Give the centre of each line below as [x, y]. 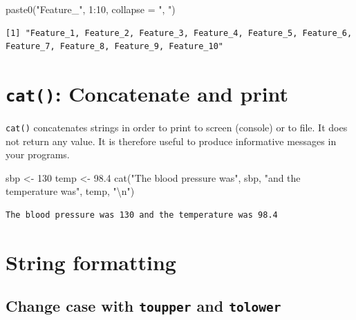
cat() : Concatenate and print [147, 93]
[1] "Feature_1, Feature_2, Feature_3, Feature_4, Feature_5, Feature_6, [179, 33]
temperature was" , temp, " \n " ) [70, 191]
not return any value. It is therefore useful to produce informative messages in [171, 141]
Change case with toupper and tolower [143, 306]
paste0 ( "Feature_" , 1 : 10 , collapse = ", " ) [91, 9]
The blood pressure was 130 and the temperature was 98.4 [142, 215]
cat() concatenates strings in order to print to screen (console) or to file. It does [177, 128]
